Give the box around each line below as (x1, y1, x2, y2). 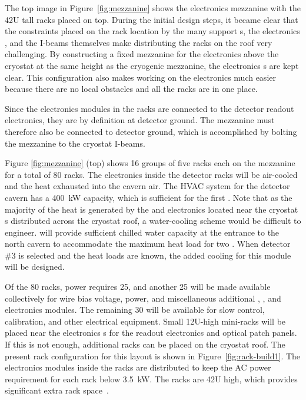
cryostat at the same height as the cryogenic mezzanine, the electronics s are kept (5, 59, 299, 71)
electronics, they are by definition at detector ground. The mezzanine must (5, 114, 275, 126)
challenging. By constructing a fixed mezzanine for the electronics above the (5, 48, 279, 60)
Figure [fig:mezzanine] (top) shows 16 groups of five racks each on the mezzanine (5, 157, 295, 169)
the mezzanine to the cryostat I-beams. (5, 137, 145, 149)
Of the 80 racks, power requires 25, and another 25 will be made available (5, 280, 271, 293)
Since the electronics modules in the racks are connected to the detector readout (5, 102, 294, 114)
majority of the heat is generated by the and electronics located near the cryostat (5, 203, 298, 215)
